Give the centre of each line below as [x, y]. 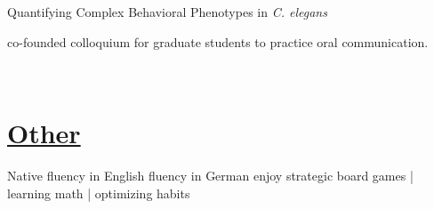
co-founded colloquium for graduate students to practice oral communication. [218, 41]
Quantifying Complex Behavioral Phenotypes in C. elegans [167, 12]
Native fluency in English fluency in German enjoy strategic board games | [210, 175]
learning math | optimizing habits [99, 193]
